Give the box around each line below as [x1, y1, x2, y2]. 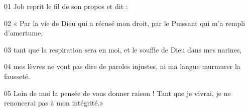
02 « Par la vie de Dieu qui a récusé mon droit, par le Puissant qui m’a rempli [4, 17, 245, 28]
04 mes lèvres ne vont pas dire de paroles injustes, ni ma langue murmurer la [4, 61, 240, 71]
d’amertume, [4, 27, 43, 38]
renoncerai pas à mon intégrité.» [4, 97, 104, 108]
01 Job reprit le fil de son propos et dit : [4, 1, 128, 11]
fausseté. [4, 70, 30, 81]
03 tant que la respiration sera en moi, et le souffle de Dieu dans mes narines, [4, 44, 242, 54]
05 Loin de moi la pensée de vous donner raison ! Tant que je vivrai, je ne [4, 87, 231, 98]
